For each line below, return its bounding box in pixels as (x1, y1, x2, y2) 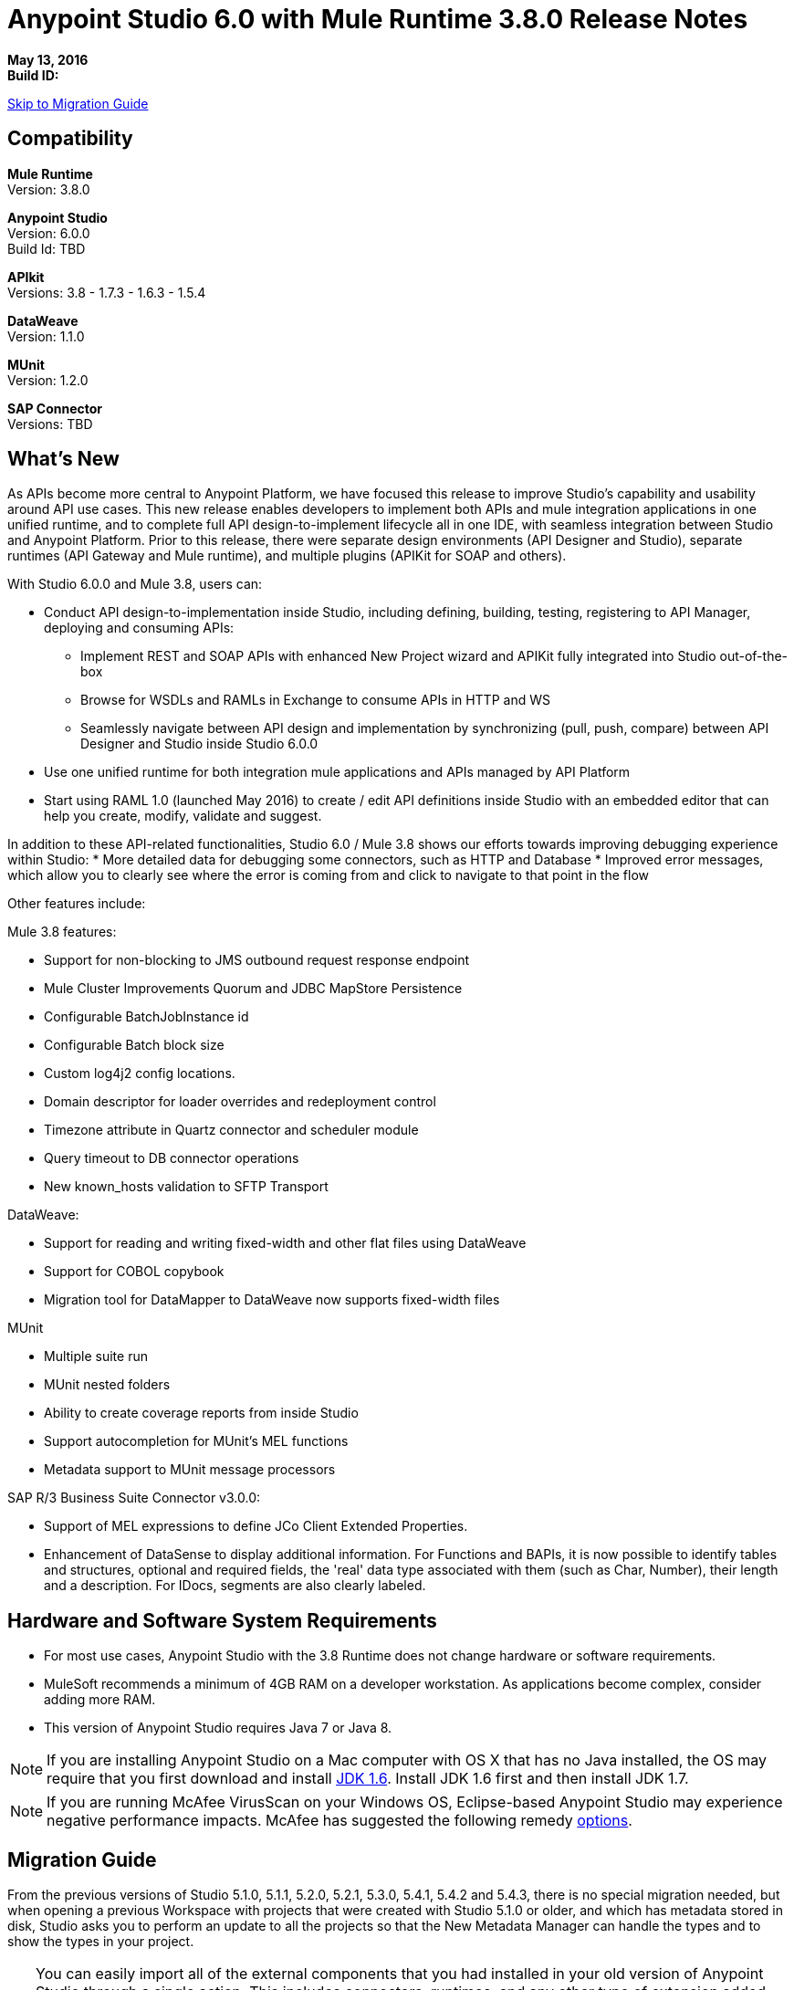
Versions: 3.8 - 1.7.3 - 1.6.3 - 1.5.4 (7, 284, 206, 300)
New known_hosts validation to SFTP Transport (44, 1178, 329, 1195)
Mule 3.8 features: (7, 924, 117, 940)
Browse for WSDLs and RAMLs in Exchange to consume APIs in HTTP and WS (80, 692, 550, 708)
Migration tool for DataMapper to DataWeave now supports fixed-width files (44, 1292, 500, 1308)
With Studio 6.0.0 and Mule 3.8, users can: (7, 576, 263, 592)
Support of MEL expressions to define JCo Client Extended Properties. (44, 1518, 468, 1534)
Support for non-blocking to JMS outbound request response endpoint (44, 952, 470, 969)
